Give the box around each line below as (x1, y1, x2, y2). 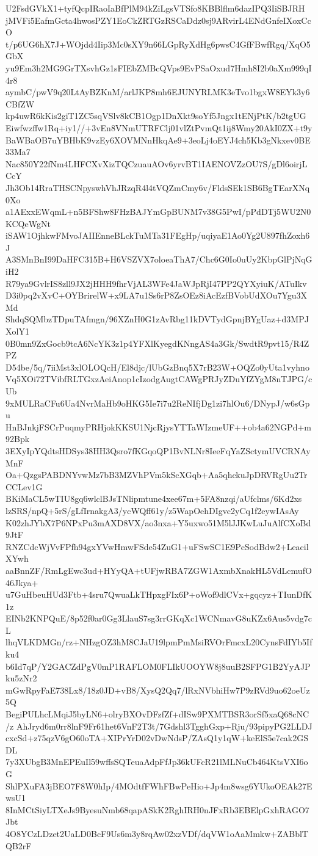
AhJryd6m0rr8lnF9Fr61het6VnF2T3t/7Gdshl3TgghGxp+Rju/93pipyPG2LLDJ (16, 719, 313, 732)
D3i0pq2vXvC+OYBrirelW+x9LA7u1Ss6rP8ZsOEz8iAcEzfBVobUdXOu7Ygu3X (5, 289, 308, 302)
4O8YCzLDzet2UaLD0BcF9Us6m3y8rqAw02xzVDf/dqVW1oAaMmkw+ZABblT (5, 827, 308, 840)
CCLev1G (5, 480, 43, 493)
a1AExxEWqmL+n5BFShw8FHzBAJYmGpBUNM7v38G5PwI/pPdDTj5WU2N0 (5, 205, 311, 218)
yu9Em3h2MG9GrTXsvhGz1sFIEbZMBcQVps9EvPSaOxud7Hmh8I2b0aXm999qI (5, 61, 312, 74)
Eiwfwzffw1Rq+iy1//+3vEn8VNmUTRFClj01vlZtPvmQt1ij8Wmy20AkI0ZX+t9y (5, 121, 313, 134)
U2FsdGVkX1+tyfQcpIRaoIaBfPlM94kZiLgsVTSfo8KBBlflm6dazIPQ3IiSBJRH (5, 2, 305, 14)
